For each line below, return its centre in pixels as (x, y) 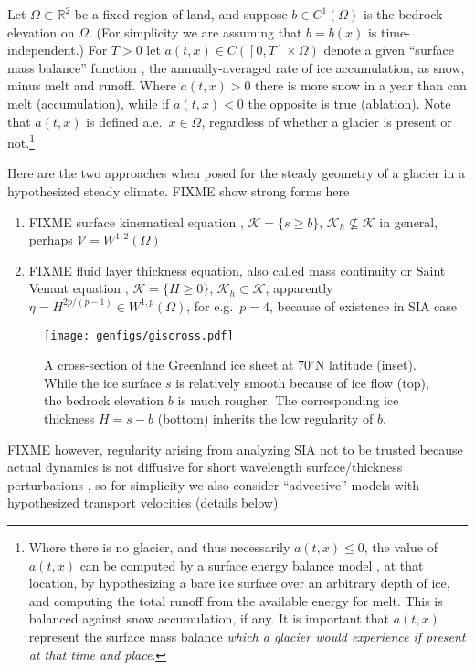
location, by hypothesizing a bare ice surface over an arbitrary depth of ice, (239, 583)
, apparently (299, 288)
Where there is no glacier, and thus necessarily (159, 546)
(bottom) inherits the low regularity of (265, 418)
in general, (409, 221)
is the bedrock (403, 14)
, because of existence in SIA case (363, 305)
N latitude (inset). (365, 365)
